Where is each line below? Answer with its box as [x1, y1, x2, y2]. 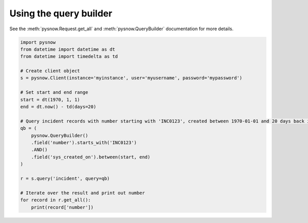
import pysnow [20, 39, 56, 45]
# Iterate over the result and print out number [20, 190, 145, 196]
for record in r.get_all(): [20, 197, 91, 203]
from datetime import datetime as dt [20, 46, 115, 52]
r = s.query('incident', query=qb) [20, 175, 110, 181]
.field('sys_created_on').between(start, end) [31, 154, 151, 160]
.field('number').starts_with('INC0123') [31, 140, 137, 146]
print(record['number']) [31, 204, 94, 210]
